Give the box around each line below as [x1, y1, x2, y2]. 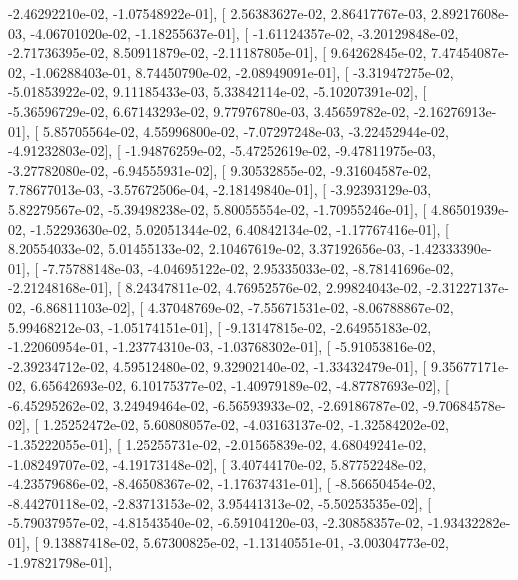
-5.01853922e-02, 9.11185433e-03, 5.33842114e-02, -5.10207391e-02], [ [8, 81, 427, 102]
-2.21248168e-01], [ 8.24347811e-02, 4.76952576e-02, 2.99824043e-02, [8, 277, 422, 298]
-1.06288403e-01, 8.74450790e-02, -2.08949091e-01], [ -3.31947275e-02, [30, 61, 454, 82]
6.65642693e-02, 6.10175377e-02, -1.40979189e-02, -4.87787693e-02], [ [30, 375, 449, 396]
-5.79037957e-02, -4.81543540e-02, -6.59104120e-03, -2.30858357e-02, [8, 512, 424, 533]
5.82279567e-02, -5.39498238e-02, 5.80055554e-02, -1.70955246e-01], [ [8, 198, 427, 219]
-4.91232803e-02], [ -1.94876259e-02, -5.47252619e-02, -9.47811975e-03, [8, 140, 436, 161]
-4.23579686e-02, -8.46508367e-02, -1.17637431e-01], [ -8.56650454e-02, [8, 473, 436, 494]
